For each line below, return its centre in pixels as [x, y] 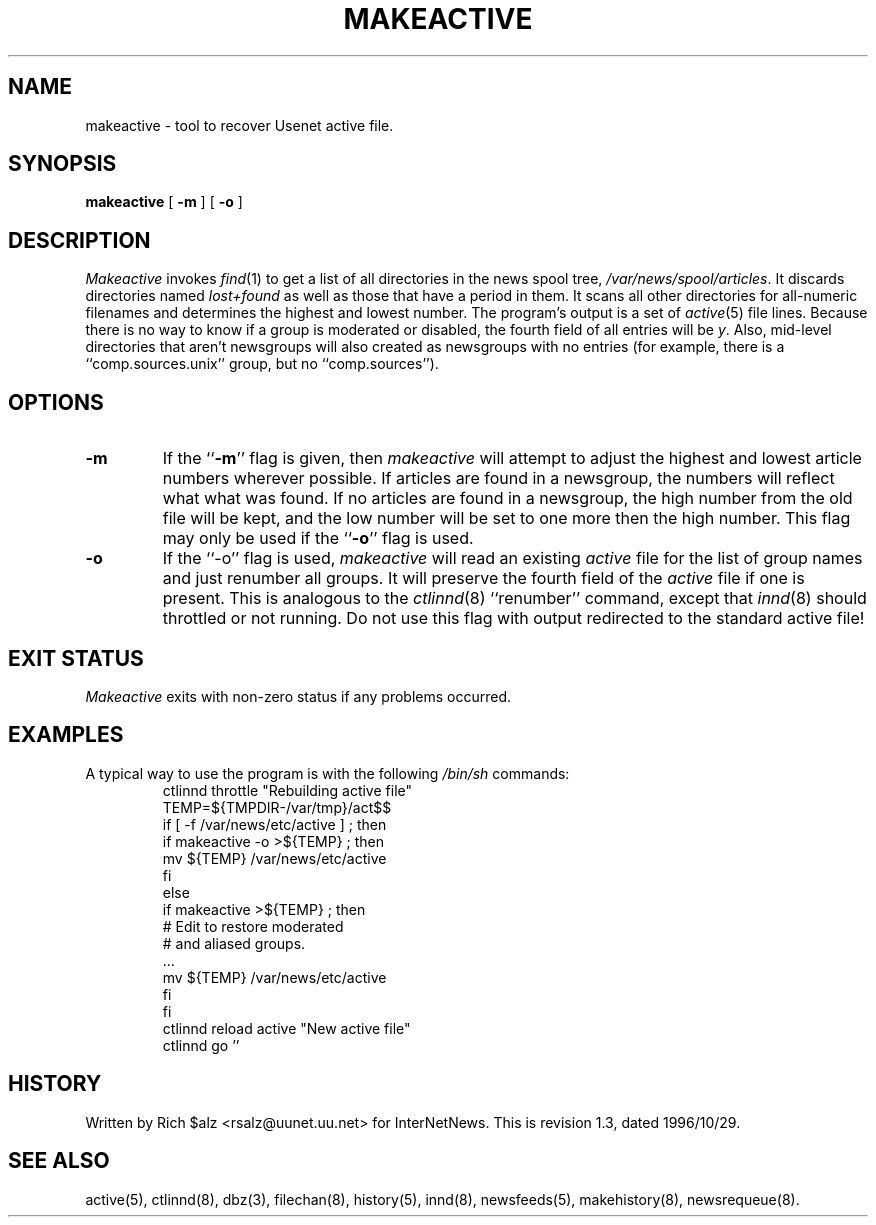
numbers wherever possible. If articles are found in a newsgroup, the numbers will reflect [498, 478]
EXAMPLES [66, 735]
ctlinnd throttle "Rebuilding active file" [287, 790]
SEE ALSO [59, 1161]
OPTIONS [56, 402]
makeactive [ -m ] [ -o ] [164, 202]
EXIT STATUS [76, 658]
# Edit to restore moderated [253, 926]
